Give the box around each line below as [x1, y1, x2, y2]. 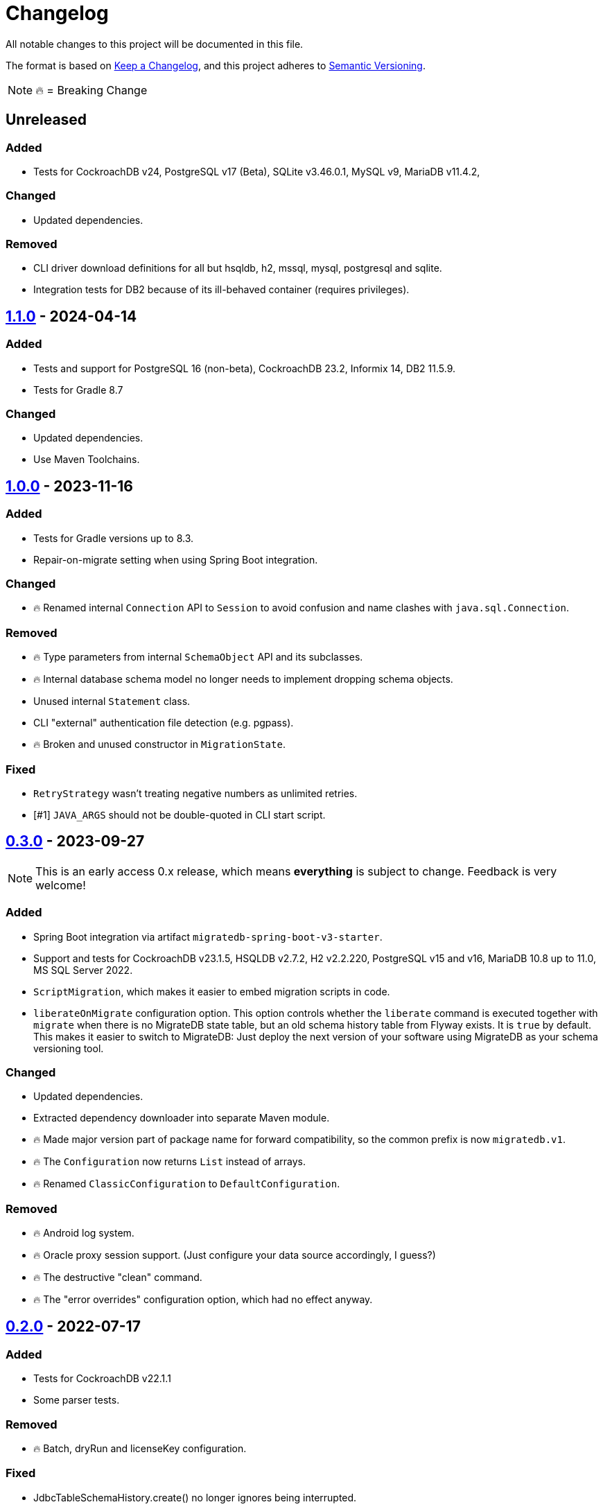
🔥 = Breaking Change [35, 82, 148, 97]
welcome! [35, 878, 86, 892]
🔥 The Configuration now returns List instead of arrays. [33, 1155, 306, 1168]
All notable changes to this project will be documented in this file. [6, 37, 304, 50]
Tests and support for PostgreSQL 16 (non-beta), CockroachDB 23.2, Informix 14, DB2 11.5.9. [33, 362, 456, 374]
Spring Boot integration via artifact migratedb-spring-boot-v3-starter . [33, 930, 383, 943]
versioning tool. [33, 1042, 104, 1054]
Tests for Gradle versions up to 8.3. [33, 532, 194, 544]
